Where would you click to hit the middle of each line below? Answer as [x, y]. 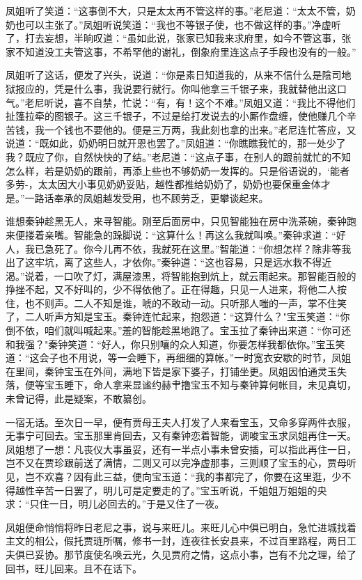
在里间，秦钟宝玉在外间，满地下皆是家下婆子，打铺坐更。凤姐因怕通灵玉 [171, 371]
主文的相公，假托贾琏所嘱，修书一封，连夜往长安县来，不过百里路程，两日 [176, 541]
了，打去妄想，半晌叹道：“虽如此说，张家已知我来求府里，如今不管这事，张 [179, 38]
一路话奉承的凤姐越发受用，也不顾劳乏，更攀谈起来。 [147, 197]
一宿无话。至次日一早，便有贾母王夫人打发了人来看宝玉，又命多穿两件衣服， [181, 422]
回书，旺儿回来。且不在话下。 [74, 568]
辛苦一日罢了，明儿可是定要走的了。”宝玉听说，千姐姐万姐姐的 [176, 490]
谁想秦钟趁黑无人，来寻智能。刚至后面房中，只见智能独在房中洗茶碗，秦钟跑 [181, 221]
